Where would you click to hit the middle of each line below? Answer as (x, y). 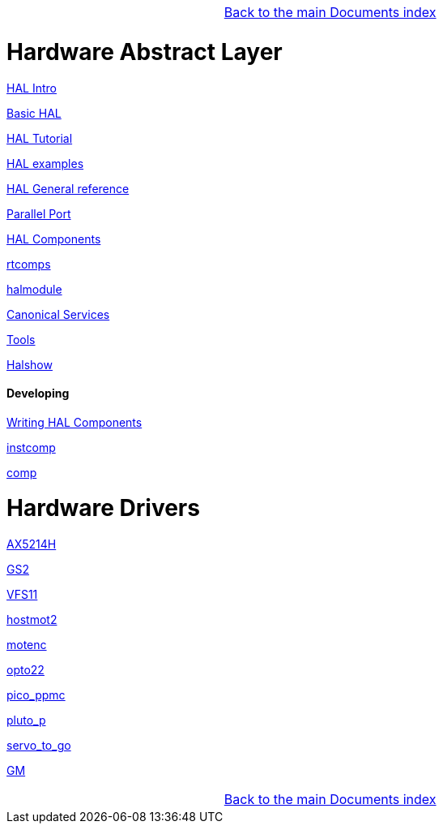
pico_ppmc (36, 695)
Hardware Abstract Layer (145, 52)
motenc (27, 645)
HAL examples (45, 163)
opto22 (26, 670)
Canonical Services (58, 314)
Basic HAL (34, 113)
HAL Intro (32, 88)
